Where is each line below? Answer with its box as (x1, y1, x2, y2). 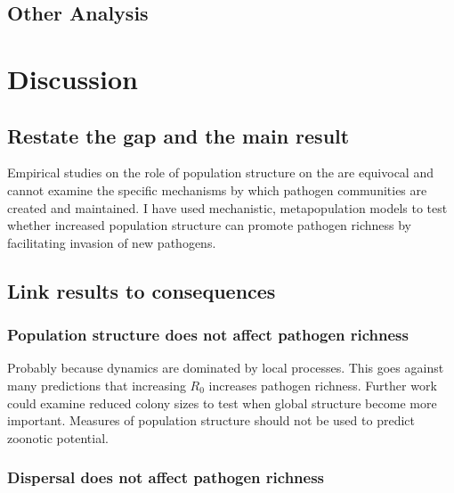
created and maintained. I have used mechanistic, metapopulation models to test (7, 198, 448, 217)
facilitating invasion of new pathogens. (7, 233, 216, 251)
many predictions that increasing (7, 375, 186, 394)
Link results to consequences (7, 276, 276, 304)
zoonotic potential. (7, 428, 109, 447)
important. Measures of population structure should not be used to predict (7, 411, 415, 430)
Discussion (7, 60, 138, 96)
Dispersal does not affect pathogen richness (7, 466, 325, 489)
